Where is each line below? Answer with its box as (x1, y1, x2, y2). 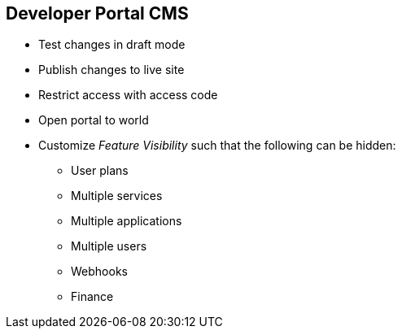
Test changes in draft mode (38, 37, 186, 52)
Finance (71, 289, 114, 304)
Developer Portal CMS (6, 3, 189, 24)
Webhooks (71, 264, 128, 279)
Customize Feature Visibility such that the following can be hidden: (38, 138, 396, 153)
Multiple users (71, 239, 147, 254)
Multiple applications (71, 214, 182, 228)
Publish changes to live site (38, 63, 185, 77)
